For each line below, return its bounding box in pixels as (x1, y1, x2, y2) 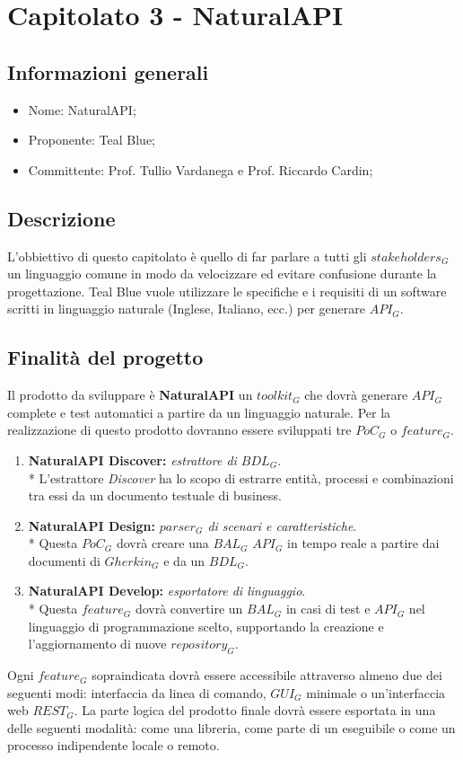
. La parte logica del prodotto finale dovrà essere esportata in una (74, 701, 436, 720)
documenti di (28, 551, 100, 570)
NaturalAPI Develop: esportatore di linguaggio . (28, 581, 306, 600)
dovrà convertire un (135, 599, 243, 618)
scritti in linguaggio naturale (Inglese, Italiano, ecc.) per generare (7, 299, 365, 318)
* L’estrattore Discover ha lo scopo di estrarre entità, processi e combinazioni (28, 468, 454, 487)
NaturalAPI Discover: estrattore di (28, 450, 237, 469)
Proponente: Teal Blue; (28, 130, 156, 149)
